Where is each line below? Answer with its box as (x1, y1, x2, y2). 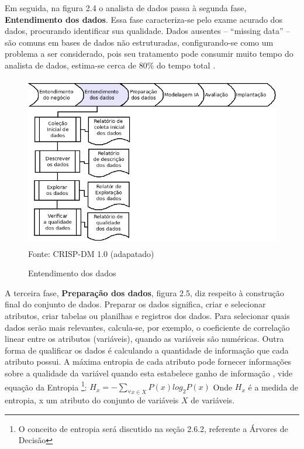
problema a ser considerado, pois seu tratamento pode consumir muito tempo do (5, 47, 293, 60)
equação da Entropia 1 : (5, 379, 87, 393)
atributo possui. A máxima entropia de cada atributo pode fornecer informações (5, 355, 292, 368)
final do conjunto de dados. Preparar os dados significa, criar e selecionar (5, 298, 266, 310)
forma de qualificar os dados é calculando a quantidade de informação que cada (5, 344, 289, 356)
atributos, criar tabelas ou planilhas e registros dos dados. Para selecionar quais (5, 309, 290, 321)
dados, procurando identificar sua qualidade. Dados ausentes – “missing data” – (5, 25, 291, 37)
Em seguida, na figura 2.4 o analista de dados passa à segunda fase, (5, 2, 247, 13)
